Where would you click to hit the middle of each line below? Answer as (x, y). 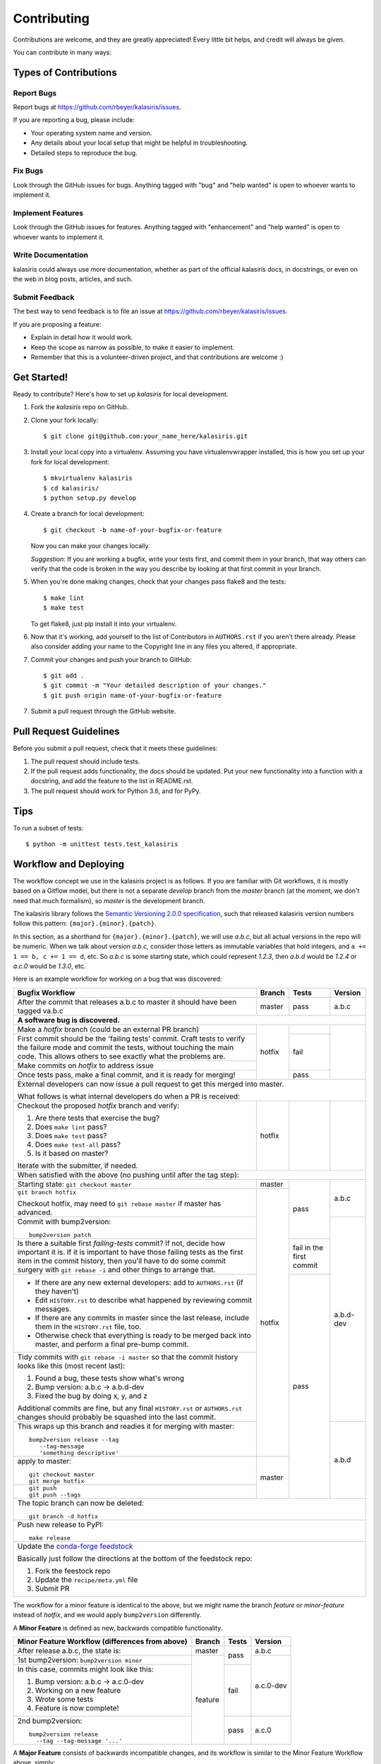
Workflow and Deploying (69, 864)
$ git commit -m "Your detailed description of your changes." (155, 685)
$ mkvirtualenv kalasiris (88, 478)
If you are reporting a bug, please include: (74, 120)
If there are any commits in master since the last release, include (142, 1317)
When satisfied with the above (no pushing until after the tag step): (128, 1175)
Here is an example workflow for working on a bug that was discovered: (117, 979)
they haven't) (57, 1291)
